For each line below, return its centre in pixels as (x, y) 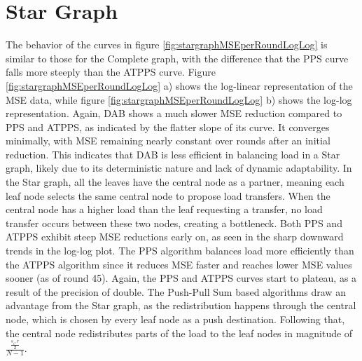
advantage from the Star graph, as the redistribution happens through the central (181, 305)
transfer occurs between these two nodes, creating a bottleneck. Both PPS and (174, 223)
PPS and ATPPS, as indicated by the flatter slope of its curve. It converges (168, 127)
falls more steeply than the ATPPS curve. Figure (111, 72)
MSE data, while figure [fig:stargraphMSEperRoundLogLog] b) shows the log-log (179, 99)
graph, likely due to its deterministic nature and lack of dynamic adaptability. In (179, 168)
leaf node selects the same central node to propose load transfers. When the (168, 195)
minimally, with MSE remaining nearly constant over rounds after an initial (168, 141)
